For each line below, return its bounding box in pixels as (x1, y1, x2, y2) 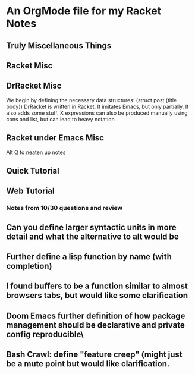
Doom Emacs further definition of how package (6, 310, 185, 320)
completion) (6, 261, 52, 271)
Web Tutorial (6, 186, 55, 196)
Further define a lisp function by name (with (6, 252, 172, 262)
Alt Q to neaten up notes (6, 149, 66, 156)
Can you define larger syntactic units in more (6, 222, 177, 232)
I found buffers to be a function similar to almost (6, 281, 188, 291)
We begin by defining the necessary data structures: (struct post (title (6, 96, 177, 103)
